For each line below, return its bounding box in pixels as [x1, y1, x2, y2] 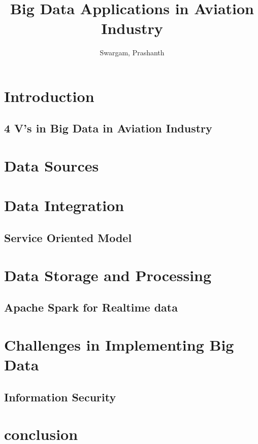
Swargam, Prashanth [100, 47, 165, 58]
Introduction [4, 85, 94, 106]
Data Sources [4, 155, 99, 176]
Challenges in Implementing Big [4, 334, 234, 355]
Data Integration [4, 195, 124, 216]
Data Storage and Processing [4, 264, 212, 285]
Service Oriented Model [4, 230, 132, 246]
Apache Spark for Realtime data [4, 299, 178, 315]
